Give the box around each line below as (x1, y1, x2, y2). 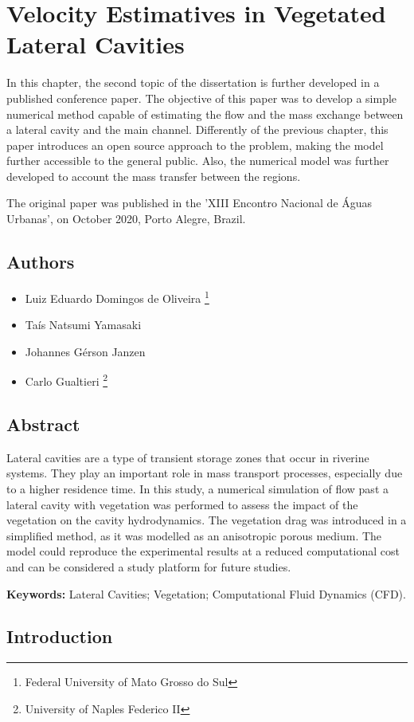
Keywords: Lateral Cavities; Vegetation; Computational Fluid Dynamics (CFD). (6, 585, 406, 602)
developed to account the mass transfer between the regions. (6, 167, 301, 184)
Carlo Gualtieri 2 (25, 371, 108, 389)
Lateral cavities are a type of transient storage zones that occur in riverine (6, 449, 369, 465)
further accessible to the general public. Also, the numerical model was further (6, 152, 389, 169)
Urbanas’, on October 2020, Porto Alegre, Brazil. (6, 210, 246, 227)
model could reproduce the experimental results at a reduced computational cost (6, 543, 400, 559)
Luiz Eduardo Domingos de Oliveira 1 (25, 287, 209, 306)
